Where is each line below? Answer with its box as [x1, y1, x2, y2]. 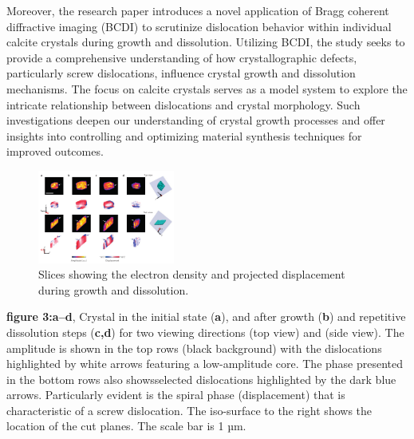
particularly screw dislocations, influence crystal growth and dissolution [6, 65, 356, 81]
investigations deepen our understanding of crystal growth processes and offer [6, 112, 385, 129]
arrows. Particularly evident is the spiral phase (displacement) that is [6, 386, 345, 403]
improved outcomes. [6, 143, 104, 160]
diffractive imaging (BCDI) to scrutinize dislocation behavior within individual [6, 18, 392, 34]
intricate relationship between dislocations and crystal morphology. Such [6, 96, 361, 113]
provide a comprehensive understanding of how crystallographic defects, [6, 49, 357, 65]
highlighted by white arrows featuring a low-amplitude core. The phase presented [6, 355, 404, 372]
